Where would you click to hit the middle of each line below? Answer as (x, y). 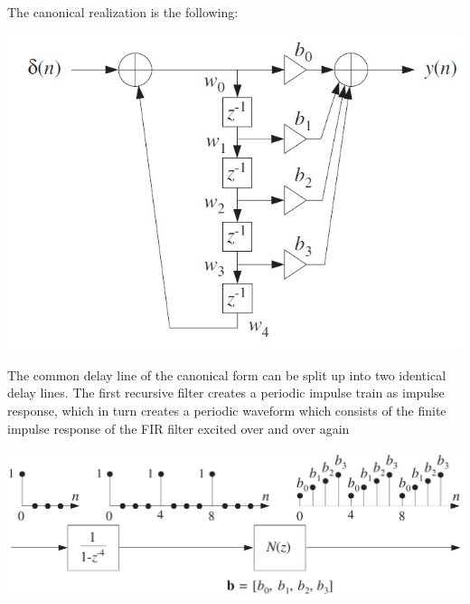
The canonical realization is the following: (123, 12)
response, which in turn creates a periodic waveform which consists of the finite (227, 411)
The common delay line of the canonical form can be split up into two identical (227, 374)
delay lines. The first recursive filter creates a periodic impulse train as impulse (226, 393)
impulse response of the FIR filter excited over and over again (179, 428)
